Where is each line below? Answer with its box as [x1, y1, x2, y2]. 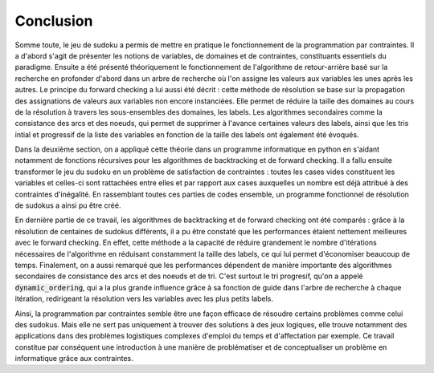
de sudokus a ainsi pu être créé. [14, 201, 121, 210]
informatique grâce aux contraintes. [14, 354, 133, 363]
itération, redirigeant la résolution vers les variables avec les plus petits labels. [14, 294, 273, 304]
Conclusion [14, 12, 93, 30]
